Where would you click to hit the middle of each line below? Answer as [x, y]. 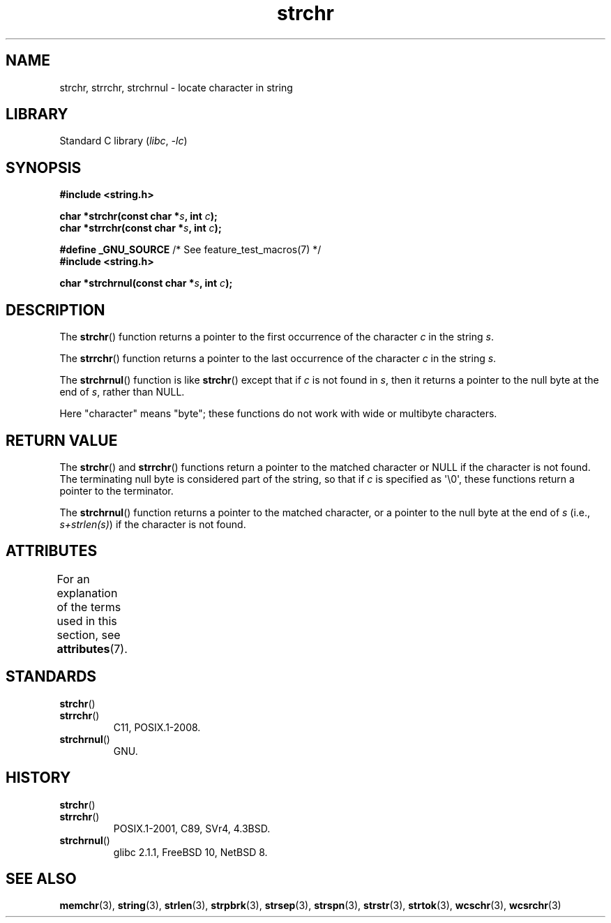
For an [73, 579]
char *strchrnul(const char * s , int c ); [146, 283]
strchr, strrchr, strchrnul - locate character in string [176, 87]
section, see [89, 635]
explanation [87, 593]
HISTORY [38, 778]
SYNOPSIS [44, 167]
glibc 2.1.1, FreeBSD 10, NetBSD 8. [190, 852]
